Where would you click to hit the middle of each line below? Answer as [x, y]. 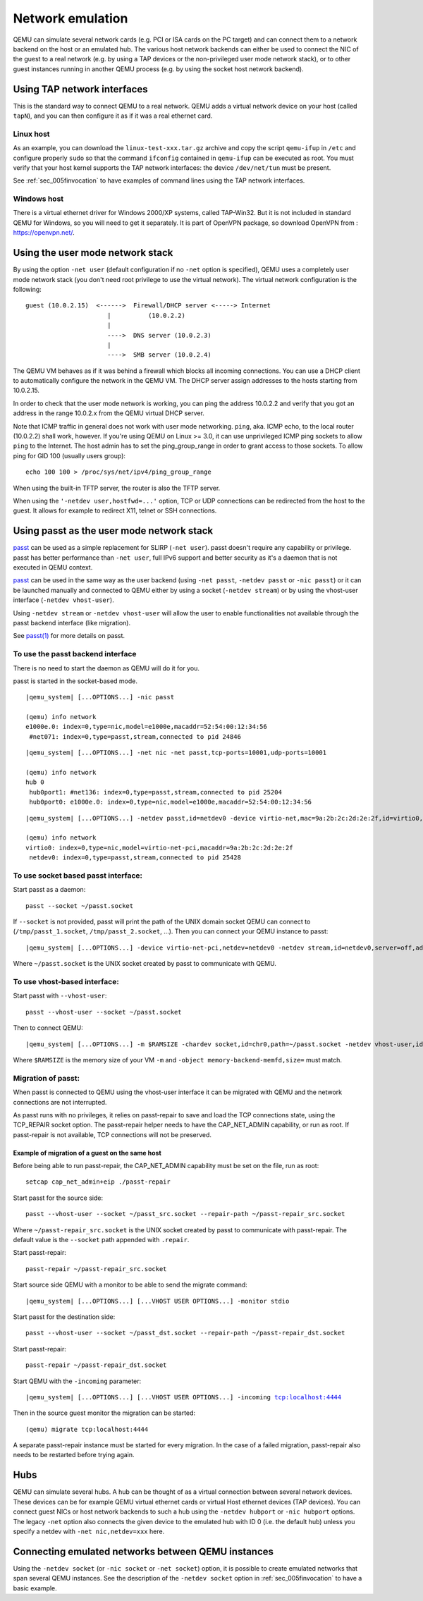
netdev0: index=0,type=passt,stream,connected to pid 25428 [135, 858]
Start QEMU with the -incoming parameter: [77, 1381]
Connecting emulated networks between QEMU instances [143, 1551]
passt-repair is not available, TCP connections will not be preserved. [112, 1134]
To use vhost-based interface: [66, 982]
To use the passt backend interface [75, 654]
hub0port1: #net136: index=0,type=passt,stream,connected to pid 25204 [155, 792]
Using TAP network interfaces [80, 89]
